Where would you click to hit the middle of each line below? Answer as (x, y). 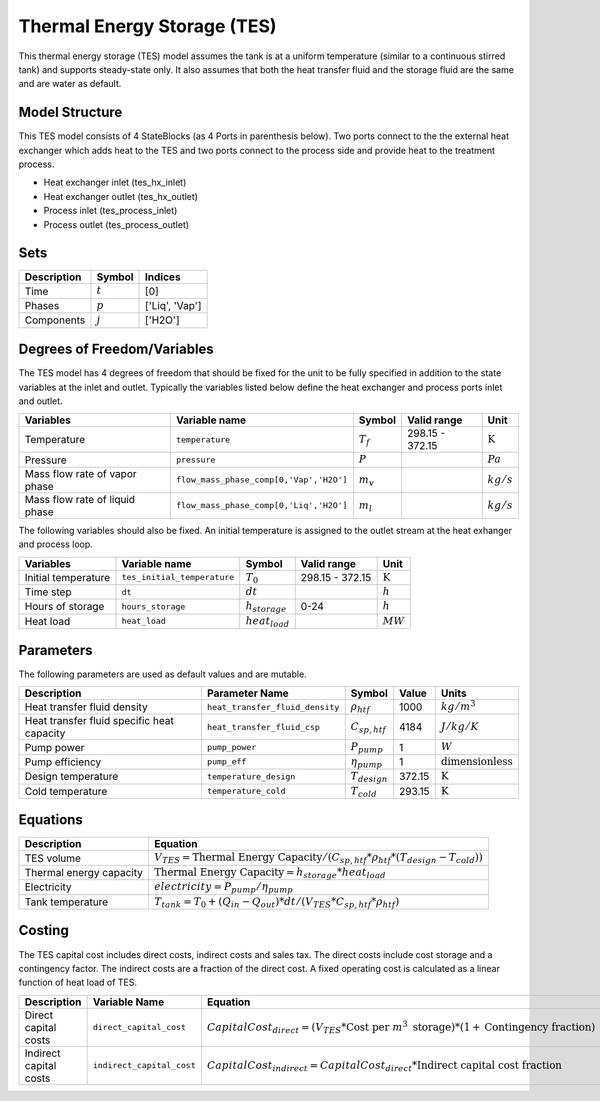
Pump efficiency (63, 762)
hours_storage (153, 606)
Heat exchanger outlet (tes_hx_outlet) (121, 196)
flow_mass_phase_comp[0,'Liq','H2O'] (261, 505)
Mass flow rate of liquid (79, 499)
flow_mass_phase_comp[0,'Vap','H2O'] (261, 480)
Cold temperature (66, 791)
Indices (163, 277)
